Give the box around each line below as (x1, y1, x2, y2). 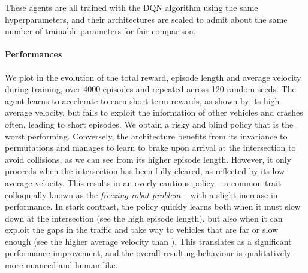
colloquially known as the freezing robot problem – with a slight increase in (5, 188, 278, 201)
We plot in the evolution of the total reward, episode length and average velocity (5, 71, 301, 83)
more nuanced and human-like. (5, 259, 118, 271)
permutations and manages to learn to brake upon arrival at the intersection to (5, 141, 296, 154)
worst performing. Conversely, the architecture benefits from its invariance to (5, 129, 288, 142)
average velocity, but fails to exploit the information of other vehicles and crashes (5, 106, 303, 119)
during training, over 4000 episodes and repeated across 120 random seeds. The (5, 83, 296, 95)
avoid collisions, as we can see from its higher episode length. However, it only (5, 153, 292, 165)
